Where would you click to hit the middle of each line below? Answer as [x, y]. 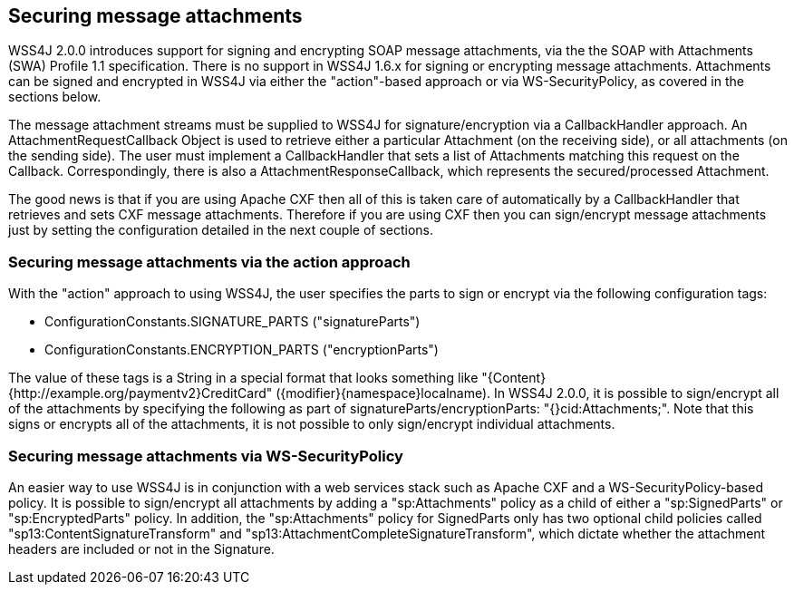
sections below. [55, 97]
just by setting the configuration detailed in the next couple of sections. [221, 230]
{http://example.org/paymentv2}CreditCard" [140, 393]
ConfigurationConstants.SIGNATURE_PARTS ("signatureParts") [232, 322]
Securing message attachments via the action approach [209, 262]
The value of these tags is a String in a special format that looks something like [243, 378]
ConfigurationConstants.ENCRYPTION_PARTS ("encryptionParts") [242, 350]
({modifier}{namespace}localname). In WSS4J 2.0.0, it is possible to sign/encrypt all [528, 393]
